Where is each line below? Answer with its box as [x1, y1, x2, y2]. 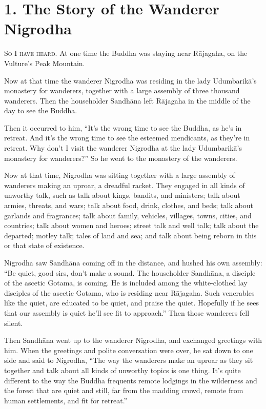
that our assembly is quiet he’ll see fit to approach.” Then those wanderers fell [4, 307, 250, 318]
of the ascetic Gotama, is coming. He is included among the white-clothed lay [4, 277, 248, 288]
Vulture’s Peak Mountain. [4, 57, 85, 68]
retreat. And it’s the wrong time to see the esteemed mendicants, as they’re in [4, 132, 250, 143]
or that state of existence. [4, 240, 85, 251]
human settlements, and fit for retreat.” [4, 395, 128, 405]
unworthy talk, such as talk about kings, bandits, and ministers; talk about [4, 190, 240, 200]
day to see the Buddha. [4, 105, 77, 116]
